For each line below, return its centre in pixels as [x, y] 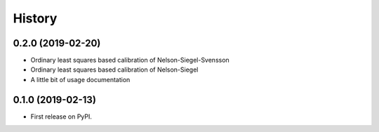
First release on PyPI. [61, 117]
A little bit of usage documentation [80, 79]
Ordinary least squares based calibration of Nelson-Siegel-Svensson [130, 60]
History [35, 18]
